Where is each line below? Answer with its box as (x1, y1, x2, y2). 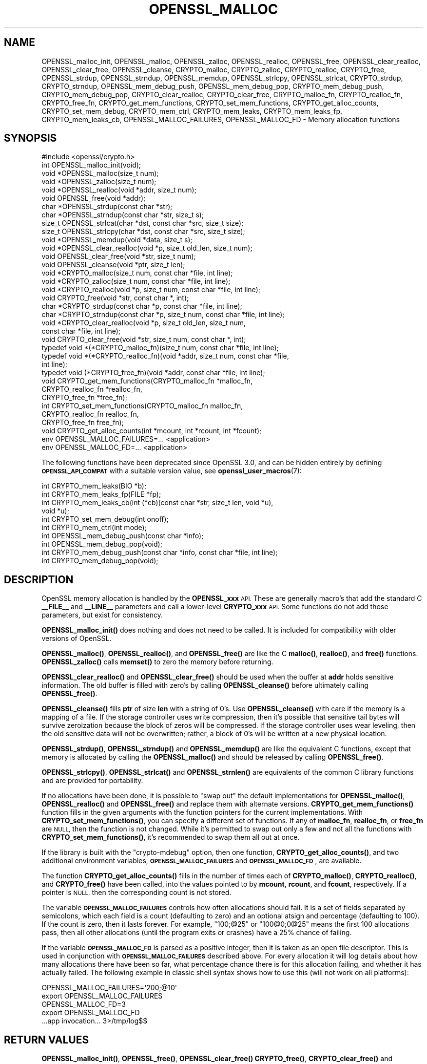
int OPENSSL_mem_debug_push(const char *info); (41, 532, 204, 540)
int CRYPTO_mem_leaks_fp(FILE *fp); (41, 490, 161, 499)
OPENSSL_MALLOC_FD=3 (41, 1000, 126, 1009)
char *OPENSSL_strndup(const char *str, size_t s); (41, 211, 204, 219)
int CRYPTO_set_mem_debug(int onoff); (41, 515, 169, 524)
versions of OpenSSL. (41, 634, 112, 643)
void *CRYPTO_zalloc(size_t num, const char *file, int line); (41, 277, 231, 286)
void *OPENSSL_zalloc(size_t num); (41, 177, 156, 186)
